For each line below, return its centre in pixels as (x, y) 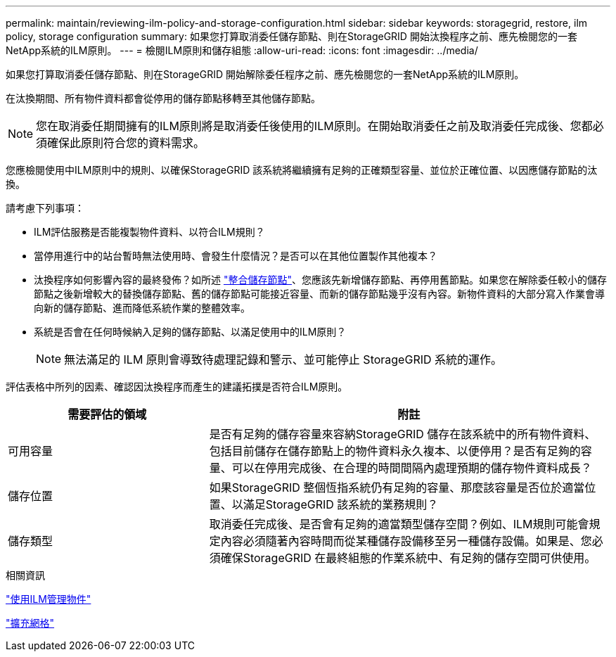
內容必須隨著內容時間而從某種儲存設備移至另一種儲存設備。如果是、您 (406, 541)
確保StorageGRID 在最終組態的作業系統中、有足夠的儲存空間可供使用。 (408, 558)
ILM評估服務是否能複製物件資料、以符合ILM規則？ (149, 232)
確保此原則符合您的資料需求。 (126, 143)
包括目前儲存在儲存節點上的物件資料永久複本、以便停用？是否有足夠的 (395, 451)
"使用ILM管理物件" (49, 599)
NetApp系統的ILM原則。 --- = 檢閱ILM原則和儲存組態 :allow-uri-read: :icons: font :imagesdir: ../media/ (242, 50)
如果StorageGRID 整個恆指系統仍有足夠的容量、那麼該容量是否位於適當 (397, 487)
